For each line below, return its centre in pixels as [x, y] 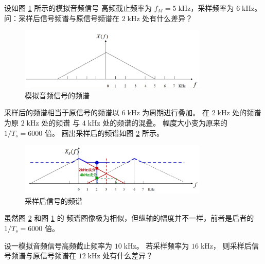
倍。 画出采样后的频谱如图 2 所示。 [104, 133]
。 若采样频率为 [163, 245]
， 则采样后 [232, 245]
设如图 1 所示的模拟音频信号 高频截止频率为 [78, 8]
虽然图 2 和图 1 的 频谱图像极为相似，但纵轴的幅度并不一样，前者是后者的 [129, 218]
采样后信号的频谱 [54, 200]
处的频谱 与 [61, 122]
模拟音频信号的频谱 [57, 95]
